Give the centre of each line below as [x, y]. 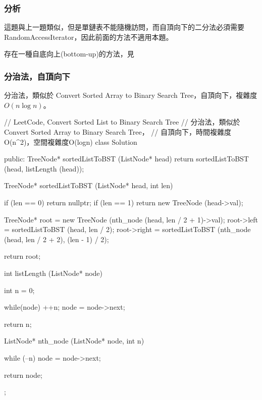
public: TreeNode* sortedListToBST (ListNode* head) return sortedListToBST [126, 159]
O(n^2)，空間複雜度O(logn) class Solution [71, 141]
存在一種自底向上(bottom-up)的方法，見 [69, 54]
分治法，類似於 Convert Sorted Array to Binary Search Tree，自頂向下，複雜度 [131, 95]
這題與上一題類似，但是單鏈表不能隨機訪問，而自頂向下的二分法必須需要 [124, 27]
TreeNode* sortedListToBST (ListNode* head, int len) [89, 185]
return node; [23, 375]
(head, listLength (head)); [44, 168]
